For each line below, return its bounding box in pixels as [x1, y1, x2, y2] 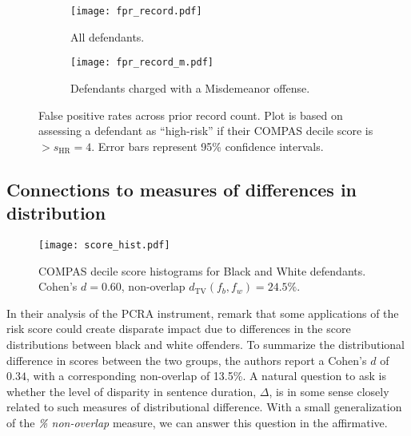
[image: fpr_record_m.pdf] [70, 57, 213, 69]
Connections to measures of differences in [6, 176, 357, 201]
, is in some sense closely [269, 382, 389, 399]
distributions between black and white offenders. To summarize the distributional [6, 335, 405, 352]
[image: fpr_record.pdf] [70, 6, 202, 17]
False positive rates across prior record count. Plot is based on [38, 106, 343, 123]
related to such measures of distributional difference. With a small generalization [6, 398, 402, 415]
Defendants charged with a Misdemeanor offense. [70, 79, 310, 96]
